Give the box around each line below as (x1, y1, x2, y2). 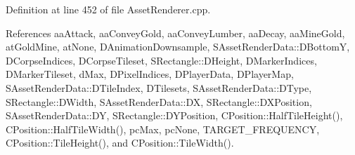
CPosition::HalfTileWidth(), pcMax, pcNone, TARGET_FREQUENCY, (6, 121, 320, 136)
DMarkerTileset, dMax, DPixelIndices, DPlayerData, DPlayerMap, (6, 67, 294, 81)
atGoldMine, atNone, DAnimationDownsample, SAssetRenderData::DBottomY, (6, 39, 350, 54)
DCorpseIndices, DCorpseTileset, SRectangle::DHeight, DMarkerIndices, (6, 53, 317, 67)
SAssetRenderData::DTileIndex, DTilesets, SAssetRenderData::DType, (6, 80, 312, 95)
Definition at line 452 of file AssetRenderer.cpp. (6, 2, 211, 16)
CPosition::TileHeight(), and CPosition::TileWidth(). (6, 135, 234, 150)
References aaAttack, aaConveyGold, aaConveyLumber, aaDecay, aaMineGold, (6, 25, 345, 40)
